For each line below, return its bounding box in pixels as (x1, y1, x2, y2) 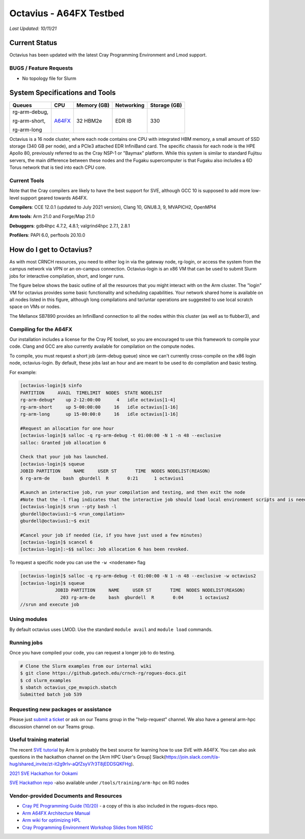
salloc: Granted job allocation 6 (20, 440, 106, 445)
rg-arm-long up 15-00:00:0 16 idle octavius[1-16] (20, 411, 178, 417)
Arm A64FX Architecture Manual (22, 810, 90, 816)
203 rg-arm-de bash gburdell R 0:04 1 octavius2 (60, 594, 230, 600)
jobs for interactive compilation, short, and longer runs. (9, 273, 125, 279)
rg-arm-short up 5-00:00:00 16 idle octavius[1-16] (20, 404, 178, 410)
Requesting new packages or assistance (9, 706, 112, 713)
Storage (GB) (150, 102, 182, 109)
